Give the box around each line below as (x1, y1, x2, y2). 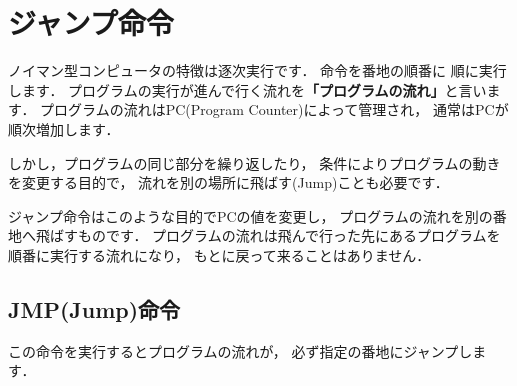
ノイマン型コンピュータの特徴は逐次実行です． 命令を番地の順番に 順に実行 (8, 60, 507, 81)
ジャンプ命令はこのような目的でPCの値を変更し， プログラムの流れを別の (8, 205, 493, 226)
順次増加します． (8, 118, 120, 139)
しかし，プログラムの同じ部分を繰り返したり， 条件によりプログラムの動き (8, 152, 501, 173)
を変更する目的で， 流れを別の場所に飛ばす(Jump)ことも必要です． (8, 172, 449, 193)
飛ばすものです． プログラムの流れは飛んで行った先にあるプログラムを (35, 225, 501, 246)
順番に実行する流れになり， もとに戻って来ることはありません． (8, 244, 431, 265)
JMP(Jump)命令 (8, 293, 181, 324)
